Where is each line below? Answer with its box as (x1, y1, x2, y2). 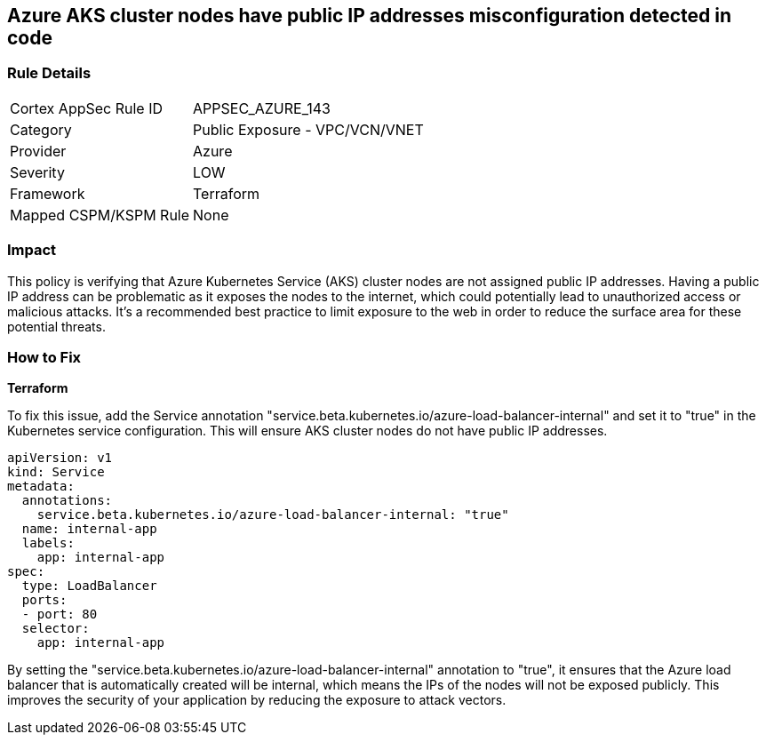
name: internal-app (21, 522, 157, 537)
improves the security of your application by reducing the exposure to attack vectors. (7, 692, 507, 708)
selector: (21, 621, 90, 636)
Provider (10, 141, 67, 160)
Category (10, 120, 72, 139)
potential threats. (7, 318, 106, 334)
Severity (10, 163, 65, 181)
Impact (7, 241, 57, 259)
